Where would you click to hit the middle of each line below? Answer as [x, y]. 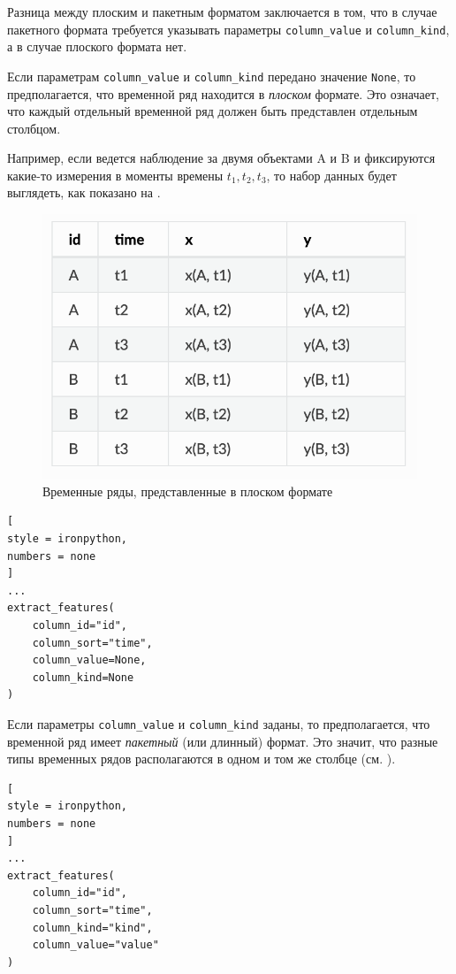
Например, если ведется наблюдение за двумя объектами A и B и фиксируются [221, 158]
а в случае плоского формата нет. [97, 46]
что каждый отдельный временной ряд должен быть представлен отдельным [213, 111]
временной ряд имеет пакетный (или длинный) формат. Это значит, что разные [223, 741]
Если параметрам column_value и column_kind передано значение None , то [212, 76]
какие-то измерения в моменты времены [115, 175]
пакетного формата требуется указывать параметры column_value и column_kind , [228, 29]
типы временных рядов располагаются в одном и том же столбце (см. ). [201, 759]
